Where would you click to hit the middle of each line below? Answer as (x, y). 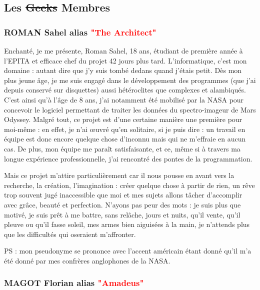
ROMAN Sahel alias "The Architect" (80, 32)
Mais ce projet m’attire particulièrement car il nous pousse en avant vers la (119, 175)
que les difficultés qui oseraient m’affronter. (70, 234)
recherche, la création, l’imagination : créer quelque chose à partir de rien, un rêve (129, 185)
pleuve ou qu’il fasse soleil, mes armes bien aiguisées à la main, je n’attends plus (127, 224)
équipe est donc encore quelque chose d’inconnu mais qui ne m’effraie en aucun (125, 139)
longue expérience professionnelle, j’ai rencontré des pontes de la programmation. (128, 158)
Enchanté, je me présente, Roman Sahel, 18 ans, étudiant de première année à (123, 50)
